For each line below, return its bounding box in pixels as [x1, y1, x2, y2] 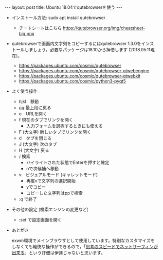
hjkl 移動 [18, 99, 39, 104]
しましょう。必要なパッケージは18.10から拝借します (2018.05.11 [24, 47, 151, 52]
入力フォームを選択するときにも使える [26, 123, 103, 129]
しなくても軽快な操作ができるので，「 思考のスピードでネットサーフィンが [11, 244, 158, 249]
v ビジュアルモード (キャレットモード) [18, 172, 98, 178]
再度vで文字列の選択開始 [26, 178, 76, 183]
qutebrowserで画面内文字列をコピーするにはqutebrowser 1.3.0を [11, 40, 142, 46]
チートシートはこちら [18, 25, 62, 31]
